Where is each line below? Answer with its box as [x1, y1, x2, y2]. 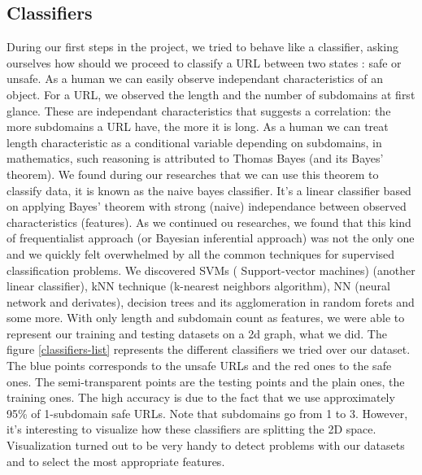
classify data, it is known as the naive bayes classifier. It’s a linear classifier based [7, 181, 411, 198]
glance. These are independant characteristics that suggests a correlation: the [7, 102, 391, 119]
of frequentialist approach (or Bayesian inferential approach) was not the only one [7, 229, 415, 246]
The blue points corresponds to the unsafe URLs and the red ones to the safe [7, 357, 392, 374]
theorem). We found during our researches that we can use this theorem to [7, 165, 379, 182]
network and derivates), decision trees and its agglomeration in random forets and [7, 293, 415, 310]
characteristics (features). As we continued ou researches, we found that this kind [7, 213, 411, 230]
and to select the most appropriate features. [7, 452, 225, 469]
